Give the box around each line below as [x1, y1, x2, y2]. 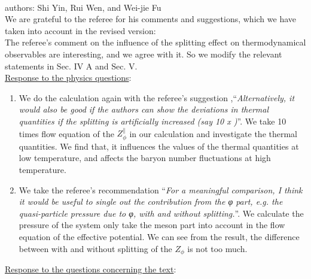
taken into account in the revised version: [5, 24, 156, 37]
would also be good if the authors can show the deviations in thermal [19, 103, 269, 116]
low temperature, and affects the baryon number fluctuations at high [19, 151, 271, 164]
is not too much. [187, 242, 248, 254]
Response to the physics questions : [5, 71, 132, 84]
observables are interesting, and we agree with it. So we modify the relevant [5, 47, 282, 60]
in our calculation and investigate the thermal [129, 127, 298, 139]
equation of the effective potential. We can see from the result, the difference [19, 230, 300, 242]
